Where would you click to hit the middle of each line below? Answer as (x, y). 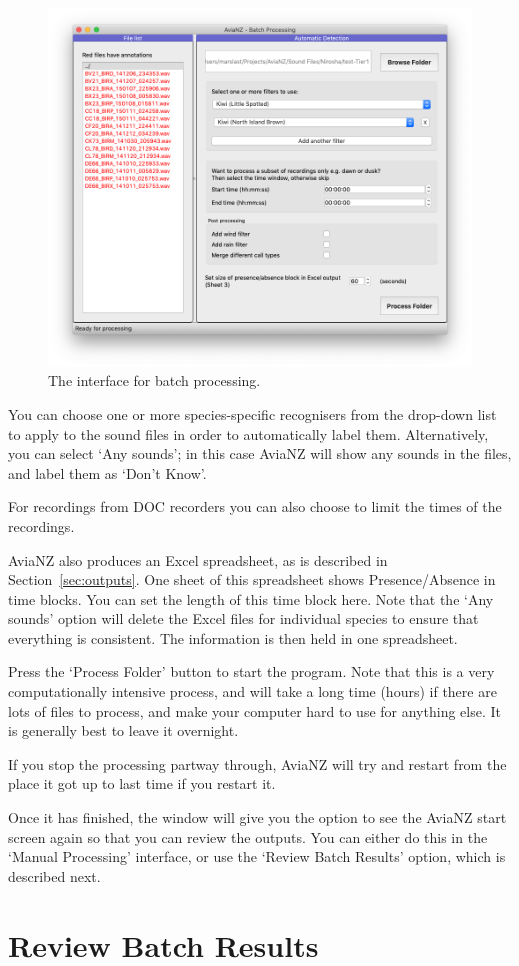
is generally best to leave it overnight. (123, 730)
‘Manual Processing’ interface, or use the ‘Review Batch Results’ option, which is (257, 856)
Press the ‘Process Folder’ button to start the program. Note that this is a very (251, 671)
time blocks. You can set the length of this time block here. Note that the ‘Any (251, 598)
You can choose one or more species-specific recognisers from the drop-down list (252, 413)
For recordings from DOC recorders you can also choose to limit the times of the (255, 506)
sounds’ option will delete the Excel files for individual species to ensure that (243, 618)
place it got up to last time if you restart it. (142, 783)
